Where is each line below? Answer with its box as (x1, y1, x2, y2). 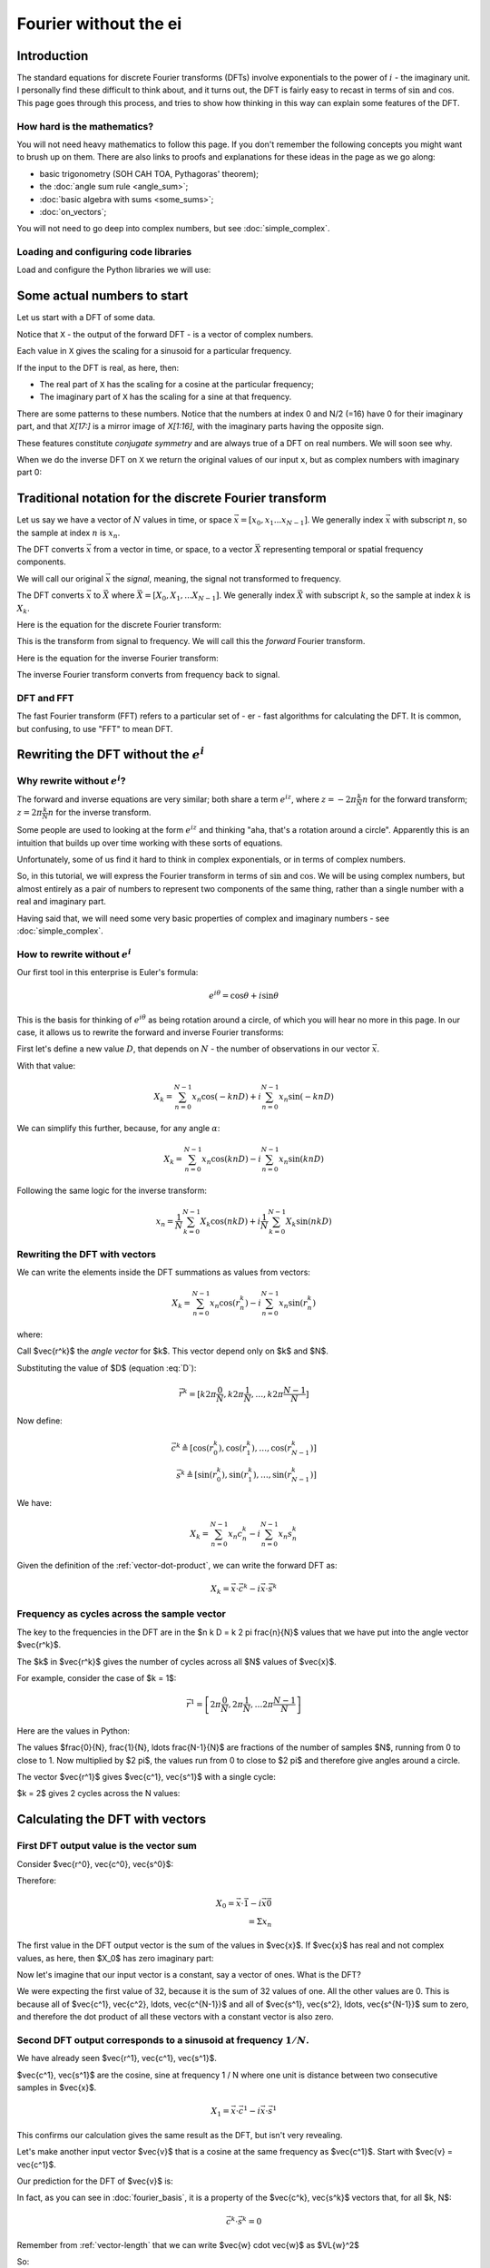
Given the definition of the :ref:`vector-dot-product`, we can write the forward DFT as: (16, 1559, 338, 1570)
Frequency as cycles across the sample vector (16, 1608, 226, 1620)
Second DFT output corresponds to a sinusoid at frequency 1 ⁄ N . (16, 2033, 309, 2046)
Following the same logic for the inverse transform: (16, 1185, 208, 1196)
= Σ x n (248, 1916, 272, 1929)
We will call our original (16, 572, 104, 584)
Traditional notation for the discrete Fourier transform (16, 491, 327, 506)
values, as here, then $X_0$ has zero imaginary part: (16, 1952, 214, 1963)
